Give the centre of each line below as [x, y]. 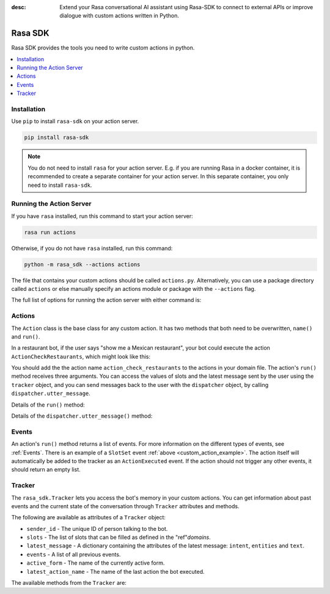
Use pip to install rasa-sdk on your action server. [75, 121]
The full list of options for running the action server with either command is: [106, 300]
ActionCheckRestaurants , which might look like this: [81, 356]
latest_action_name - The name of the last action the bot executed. [116, 571]
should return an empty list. [46, 470]
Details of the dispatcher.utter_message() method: [82, 416]
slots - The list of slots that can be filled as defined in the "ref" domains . [119, 537]
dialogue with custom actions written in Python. [119, 16]
